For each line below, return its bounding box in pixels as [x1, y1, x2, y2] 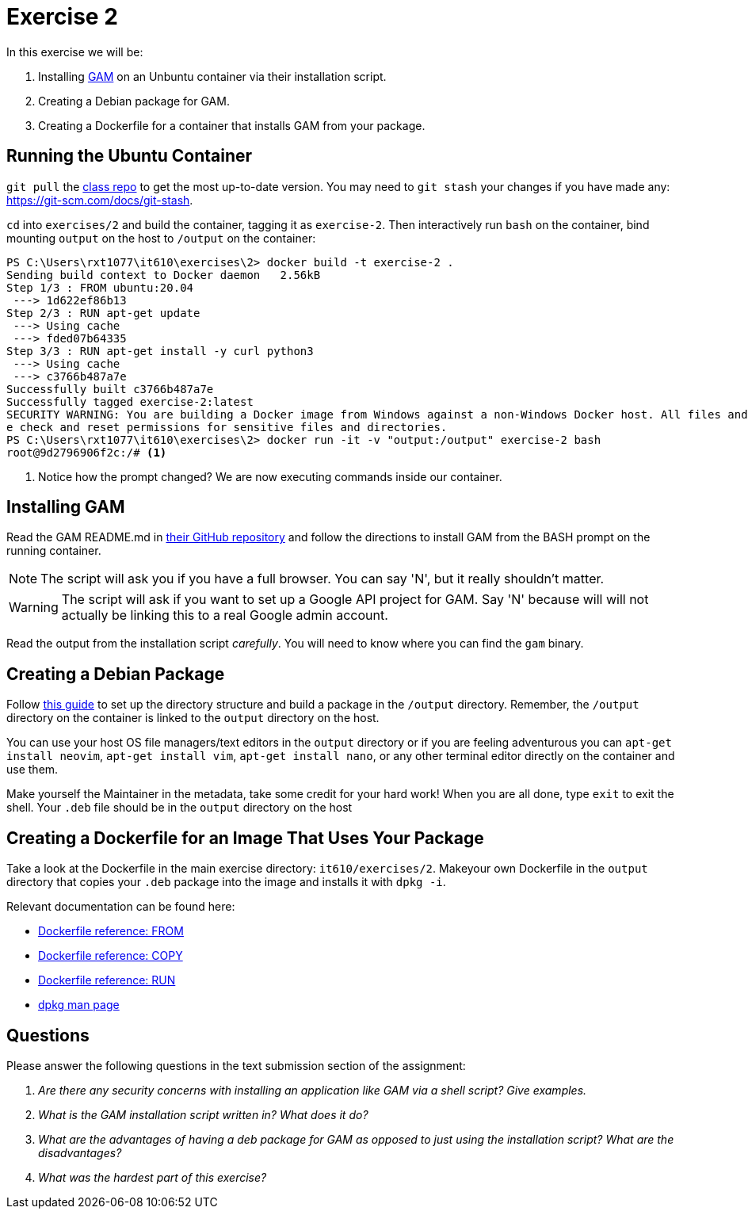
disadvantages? [38, 1145, 122, 1160]
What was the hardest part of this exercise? [38, 1170, 267, 1184]
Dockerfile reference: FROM [38, 924, 184, 938]
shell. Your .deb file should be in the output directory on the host [6, 800, 353, 815]
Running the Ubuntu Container [6, 146, 253, 166]
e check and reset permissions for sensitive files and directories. [6, 420, 448, 434]
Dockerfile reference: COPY [38, 949, 183, 963]
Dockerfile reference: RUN [38, 973, 176, 988]
